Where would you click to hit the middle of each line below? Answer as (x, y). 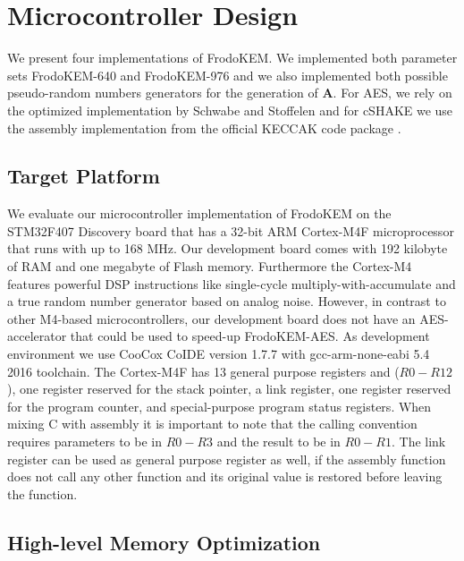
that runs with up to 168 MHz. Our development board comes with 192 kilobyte (228, 248)
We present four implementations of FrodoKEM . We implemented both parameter (232, 58)
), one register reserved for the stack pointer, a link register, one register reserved (229, 389)
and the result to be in (278, 442)
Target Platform (84, 176)
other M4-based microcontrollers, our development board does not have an (211, 318)
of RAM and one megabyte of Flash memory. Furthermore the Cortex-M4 (210, 266)
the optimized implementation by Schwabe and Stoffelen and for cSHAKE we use (230, 110)
